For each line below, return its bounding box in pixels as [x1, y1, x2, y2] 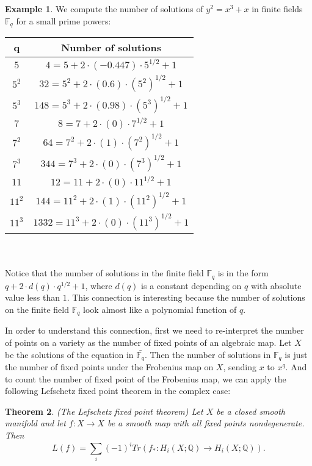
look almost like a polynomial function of [83, 303, 237, 315]
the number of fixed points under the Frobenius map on [5, 360, 214, 373]
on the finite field [5, 303, 70, 315]
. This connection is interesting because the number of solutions [67, 291, 305, 304]
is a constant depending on [141, 279, 242, 292]
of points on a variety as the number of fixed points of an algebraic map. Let [5, 335, 292, 348]
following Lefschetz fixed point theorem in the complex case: [5, 384, 231, 397]
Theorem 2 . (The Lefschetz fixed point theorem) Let [5, 404, 203, 417]
